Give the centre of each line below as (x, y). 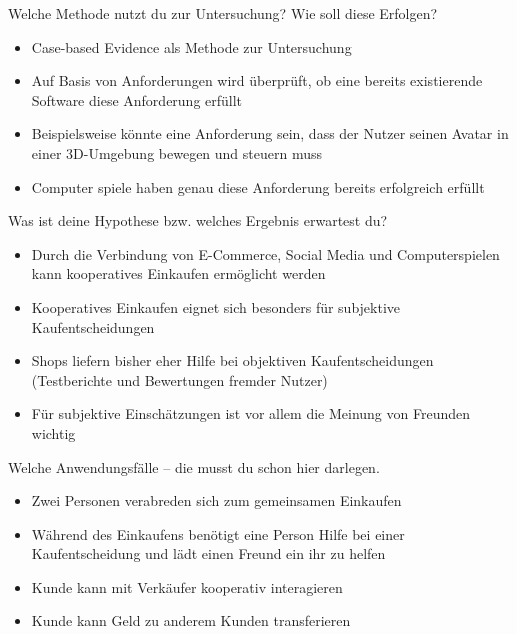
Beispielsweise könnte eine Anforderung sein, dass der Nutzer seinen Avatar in (270, 133)
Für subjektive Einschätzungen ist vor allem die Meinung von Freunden (250, 413)
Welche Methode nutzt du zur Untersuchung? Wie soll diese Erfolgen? (223, 13)
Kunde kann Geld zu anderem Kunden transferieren (191, 620)
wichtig (53, 432)
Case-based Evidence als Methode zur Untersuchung (191, 46)
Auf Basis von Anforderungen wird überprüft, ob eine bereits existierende (257, 80)
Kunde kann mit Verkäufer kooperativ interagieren (187, 586)
